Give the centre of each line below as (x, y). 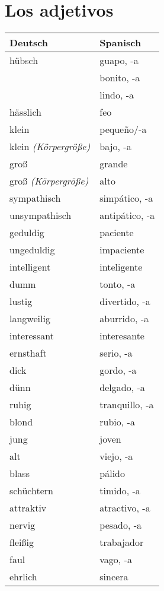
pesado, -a (121, 525)
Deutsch (29, 43)
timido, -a (120, 491)
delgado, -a (122, 387)
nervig (22, 525)
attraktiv (28, 508)
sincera (114, 577)
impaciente (122, 250)
